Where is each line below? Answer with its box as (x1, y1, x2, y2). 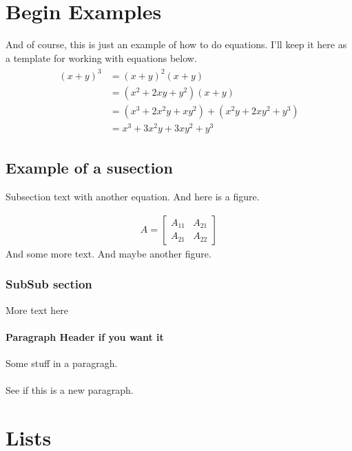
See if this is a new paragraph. (6, 383, 134, 397)
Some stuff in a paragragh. (6, 356, 118, 370)
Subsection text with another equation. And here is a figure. (6, 189, 260, 204)
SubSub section (6, 275, 92, 293)
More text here (6, 302, 69, 317)
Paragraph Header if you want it (6, 329, 164, 344)
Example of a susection (6, 157, 173, 178)
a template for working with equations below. (6, 50, 197, 65)
